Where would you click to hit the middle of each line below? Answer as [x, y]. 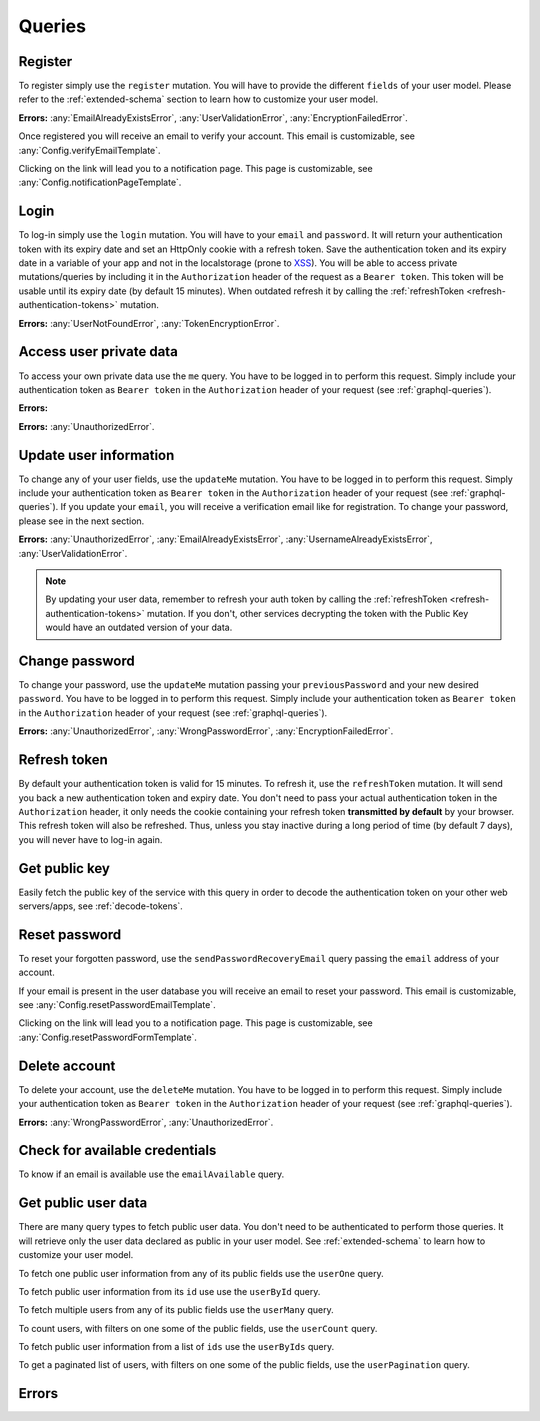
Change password [76, 660]
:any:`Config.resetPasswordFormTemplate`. [107, 1037]
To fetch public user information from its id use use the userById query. [169, 1291]
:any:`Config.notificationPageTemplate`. [100, 182]
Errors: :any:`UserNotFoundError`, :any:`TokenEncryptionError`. [149, 323]
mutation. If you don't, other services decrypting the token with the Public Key [307, 613]
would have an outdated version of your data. [139, 627]
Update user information [96, 455]
